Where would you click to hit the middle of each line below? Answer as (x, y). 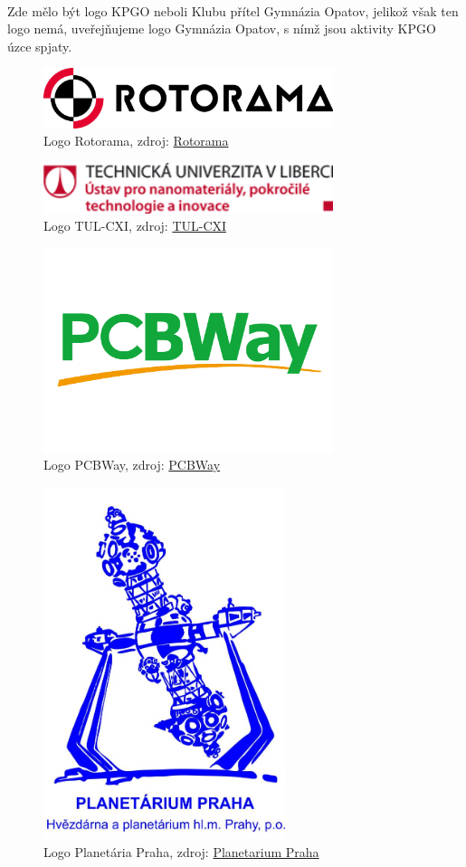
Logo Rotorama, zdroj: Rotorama (136, 141)
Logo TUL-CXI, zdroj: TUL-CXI (135, 226)
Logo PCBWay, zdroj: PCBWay (132, 465)
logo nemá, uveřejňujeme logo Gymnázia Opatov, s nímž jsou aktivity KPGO (222, 29)
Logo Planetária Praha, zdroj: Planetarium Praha (181, 851)
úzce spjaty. (40, 46)
